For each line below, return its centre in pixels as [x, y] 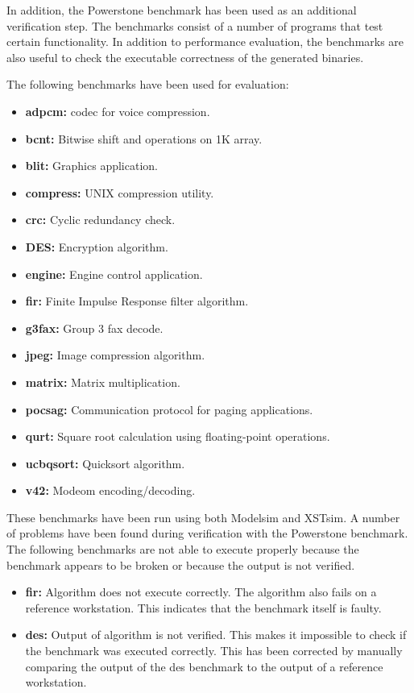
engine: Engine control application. [114, 274]
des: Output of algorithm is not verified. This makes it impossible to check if [216, 635]
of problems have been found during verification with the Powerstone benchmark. [207, 533]
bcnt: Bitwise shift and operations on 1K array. [144, 138]
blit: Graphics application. [91, 166]
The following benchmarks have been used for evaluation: [148, 84]
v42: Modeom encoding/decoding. [110, 490]
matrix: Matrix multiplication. [103, 382]
